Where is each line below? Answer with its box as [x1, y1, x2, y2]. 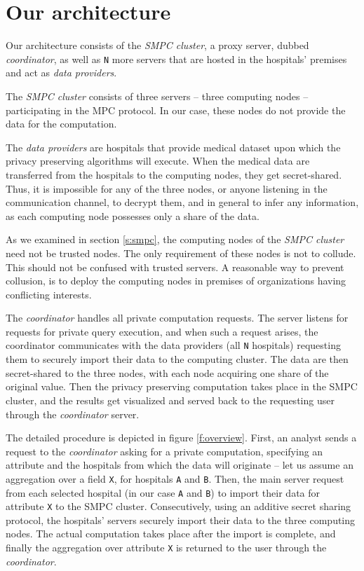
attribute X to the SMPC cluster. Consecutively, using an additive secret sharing [6, 499, 351, 514]
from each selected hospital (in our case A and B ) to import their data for [6, 485, 321, 500]
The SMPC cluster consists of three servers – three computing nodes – [6, 88, 309, 103]
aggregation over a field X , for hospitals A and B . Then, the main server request [6, 471, 344, 486]
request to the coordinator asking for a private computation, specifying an [6, 443, 323, 458]
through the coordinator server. [6, 406, 140, 421]
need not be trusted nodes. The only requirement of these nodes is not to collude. [6, 245, 356, 260]
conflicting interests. [6, 287, 92, 301]
